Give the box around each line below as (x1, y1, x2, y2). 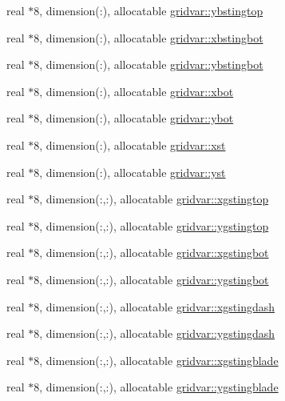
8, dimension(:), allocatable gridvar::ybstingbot (34, 56, 263, 73)
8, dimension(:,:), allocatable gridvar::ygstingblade (34, 379, 279, 395)
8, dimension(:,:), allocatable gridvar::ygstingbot (34, 271, 269, 287)
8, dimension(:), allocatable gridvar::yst (34, 163, 226, 180)
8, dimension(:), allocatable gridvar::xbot (34, 82, 234, 99)
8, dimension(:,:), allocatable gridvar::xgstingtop (34, 190, 269, 207)
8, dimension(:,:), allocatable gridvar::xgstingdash (34, 298, 275, 315)
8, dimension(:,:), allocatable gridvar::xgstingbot (34, 244, 269, 261)
